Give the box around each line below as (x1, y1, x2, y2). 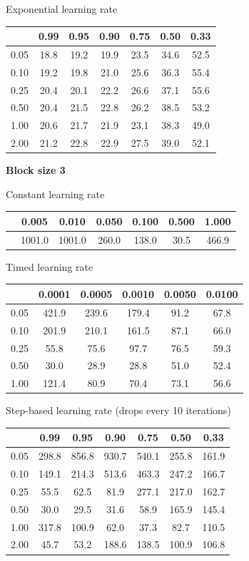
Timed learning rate (6, 259, 93, 274)
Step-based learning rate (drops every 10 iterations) (6, 403, 231, 418)
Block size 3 (6, 163, 66, 177)
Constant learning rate (6, 186, 105, 201)
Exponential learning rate (6, 1, 118, 16)
